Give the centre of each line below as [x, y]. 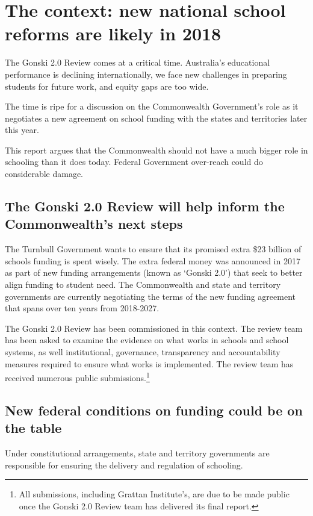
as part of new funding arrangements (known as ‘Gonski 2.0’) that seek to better [154, 272]
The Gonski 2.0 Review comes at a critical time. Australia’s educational [138, 62]
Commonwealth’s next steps [94, 224]
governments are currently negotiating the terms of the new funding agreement [150, 296]
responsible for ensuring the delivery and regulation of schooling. [124, 465]
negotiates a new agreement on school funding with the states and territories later [156, 118]
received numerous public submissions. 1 [77, 377]
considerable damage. [44, 174]
